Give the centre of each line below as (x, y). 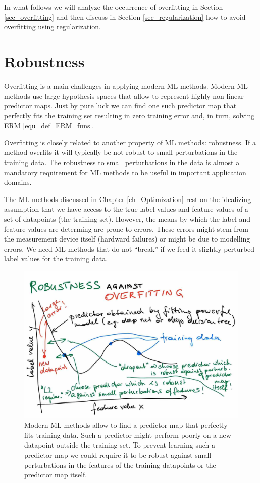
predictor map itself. (56, 475)
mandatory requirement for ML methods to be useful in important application (125, 172)
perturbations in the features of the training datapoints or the (120, 465)
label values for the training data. (56, 258)
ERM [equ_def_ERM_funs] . (49, 125)
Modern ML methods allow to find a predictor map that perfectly (126, 425)
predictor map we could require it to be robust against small (118, 455)
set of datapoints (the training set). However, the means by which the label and (127, 219)
